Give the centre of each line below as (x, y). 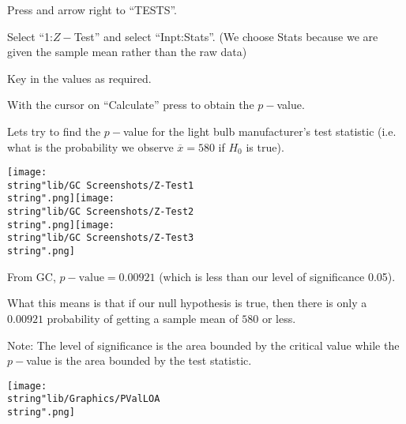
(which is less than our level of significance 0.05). (277, 276)
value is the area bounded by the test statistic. (139, 360)
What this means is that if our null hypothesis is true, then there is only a (187, 303)
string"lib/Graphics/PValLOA (84, 399)
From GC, (32, 276)
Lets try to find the (54, 131)
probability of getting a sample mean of (143, 318)
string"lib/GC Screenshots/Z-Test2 (101, 212)
